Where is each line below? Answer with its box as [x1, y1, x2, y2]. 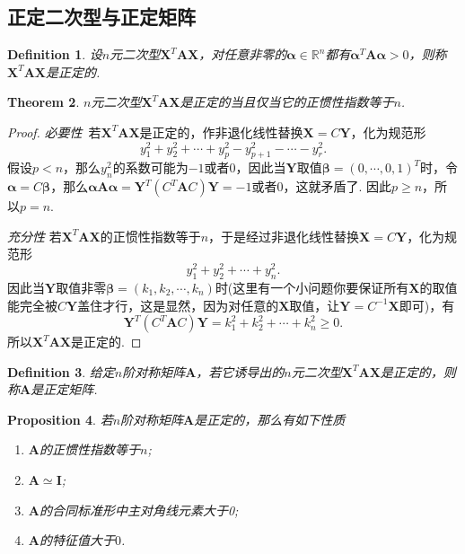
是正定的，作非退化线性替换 [139, 122, 303, 141]
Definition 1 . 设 [7, 45, 102, 64]
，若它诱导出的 [196, 362, 285, 381]
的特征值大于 [39, 531, 115, 550]
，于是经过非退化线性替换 [208, 226, 360, 245]
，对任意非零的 [198, 45, 287, 64]
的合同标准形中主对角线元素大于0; [39, 500, 239, 519]
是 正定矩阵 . [31, 380, 98, 399]
